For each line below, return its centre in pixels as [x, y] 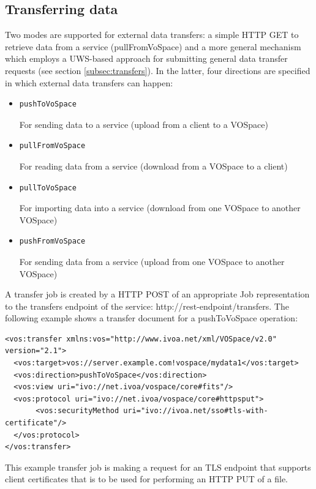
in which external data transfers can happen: [89, 82]
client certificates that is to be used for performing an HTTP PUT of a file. [146, 479]
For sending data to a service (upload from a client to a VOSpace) [144, 124]
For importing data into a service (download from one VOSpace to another [160, 208]
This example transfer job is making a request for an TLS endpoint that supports [158, 467]
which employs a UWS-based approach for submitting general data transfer [146, 58]
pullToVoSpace [48, 188]
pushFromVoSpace [52, 241]
